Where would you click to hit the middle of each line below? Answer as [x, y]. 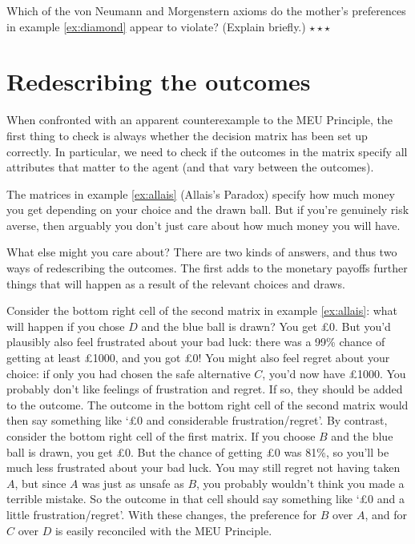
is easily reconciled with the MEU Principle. [163, 530]
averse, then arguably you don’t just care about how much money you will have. [203, 225]
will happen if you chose [66, 326]
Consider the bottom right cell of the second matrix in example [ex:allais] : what [202, 310]
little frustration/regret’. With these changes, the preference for [162, 514]
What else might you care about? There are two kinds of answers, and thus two [202, 252]
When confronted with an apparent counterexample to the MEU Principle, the [200, 120]
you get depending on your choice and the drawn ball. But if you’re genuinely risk [208, 210]
